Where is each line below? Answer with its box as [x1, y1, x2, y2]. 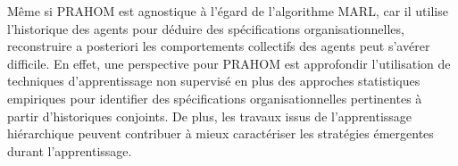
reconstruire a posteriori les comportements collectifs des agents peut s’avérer [7, 37, 430, 55]
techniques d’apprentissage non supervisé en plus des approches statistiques [7, 71, 421, 90]
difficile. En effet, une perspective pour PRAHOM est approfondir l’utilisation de [7, 54, 451, 72]
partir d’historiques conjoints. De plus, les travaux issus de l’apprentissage [7, 106, 412, 125]
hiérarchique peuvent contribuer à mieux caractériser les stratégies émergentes [7, 124, 434, 143]
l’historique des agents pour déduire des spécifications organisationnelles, [7, 19, 404, 37]
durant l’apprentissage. [7, 141, 132, 160]
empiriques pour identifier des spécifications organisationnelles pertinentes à [7, 88, 422, 107]
